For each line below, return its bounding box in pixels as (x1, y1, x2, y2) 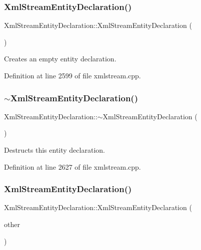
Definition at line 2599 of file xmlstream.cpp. (4, 70, 141, 80)
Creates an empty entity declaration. (4, 53, 116, 64)
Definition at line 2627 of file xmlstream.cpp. (4, 161, 141, 172)
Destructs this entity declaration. (4, 145, 105, 155)
